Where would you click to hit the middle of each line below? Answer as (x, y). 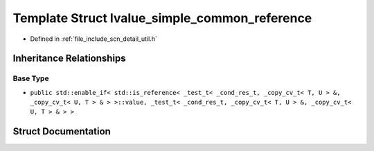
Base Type (31, 78)
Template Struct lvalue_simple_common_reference (162, 18)
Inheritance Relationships (69, 59)
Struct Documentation (62, 132)
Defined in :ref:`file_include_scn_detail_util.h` (93, 39)
